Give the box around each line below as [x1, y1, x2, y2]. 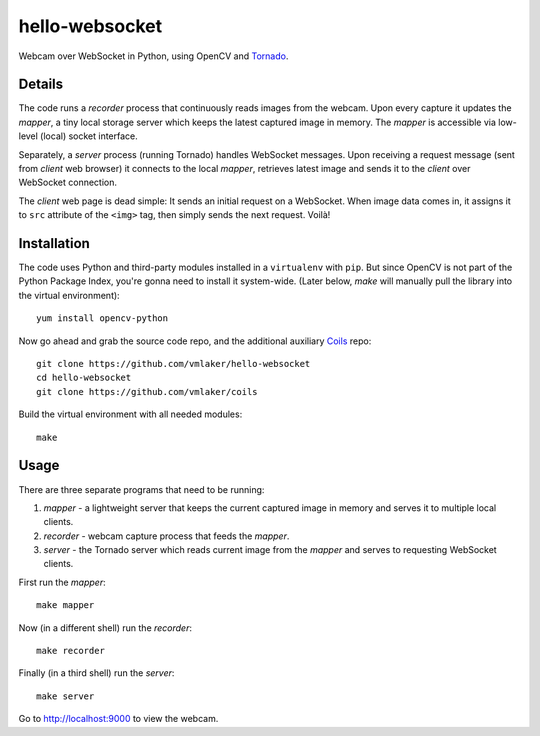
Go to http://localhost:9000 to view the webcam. [18, 713, 219, 725]
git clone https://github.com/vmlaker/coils [36, 386, 259, 397]
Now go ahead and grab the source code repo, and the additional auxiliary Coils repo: [18, 335, 372, 347]
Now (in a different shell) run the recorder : [18, 621, 193, 634]
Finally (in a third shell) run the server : [18, 667, 175, 679]
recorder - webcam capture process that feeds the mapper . [43, 530, 290, 542]
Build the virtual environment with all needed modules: [18, 408, 243, 420]
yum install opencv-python [36, 313, 169, 324]
